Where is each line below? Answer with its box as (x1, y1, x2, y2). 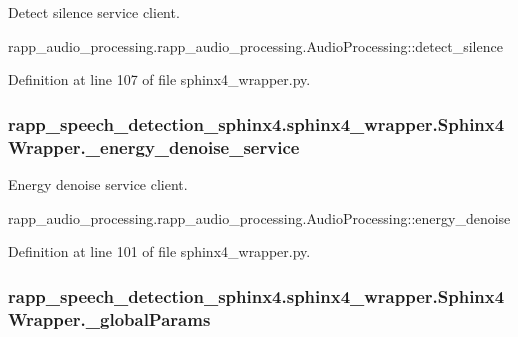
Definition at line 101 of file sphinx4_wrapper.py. (8, 241, 311, 262)
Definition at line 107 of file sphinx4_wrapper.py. (8, 69, 311, 90)
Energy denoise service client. (8, 173, 188, 194)
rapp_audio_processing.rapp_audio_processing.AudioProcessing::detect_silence (8, 35, 503, 56)
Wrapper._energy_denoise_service (8, 134, 300, 159)
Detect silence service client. (8, 2, 180, 22)
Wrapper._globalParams (8, 306, 211, 331)
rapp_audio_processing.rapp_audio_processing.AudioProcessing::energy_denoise (8, 207, 511, 228)
